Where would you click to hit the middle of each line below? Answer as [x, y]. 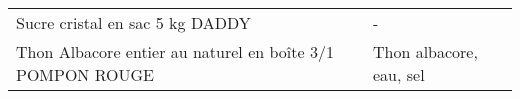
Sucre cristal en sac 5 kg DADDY [133, 22]
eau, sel [398, 74]
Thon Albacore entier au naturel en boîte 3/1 [175, 51]
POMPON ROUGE [85, 74]
